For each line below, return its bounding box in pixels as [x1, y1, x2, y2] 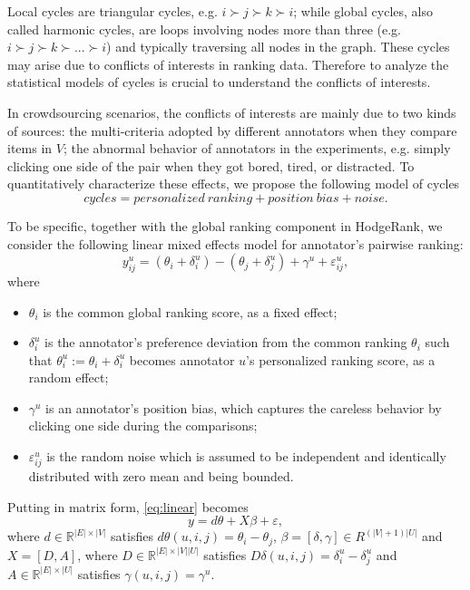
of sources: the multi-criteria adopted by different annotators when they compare [7, 121, 457, 140]
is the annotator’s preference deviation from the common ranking [44, 333, 407, 352]
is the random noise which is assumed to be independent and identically [46, 447, 446, 466]
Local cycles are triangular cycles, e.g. [7, 2, 218, 20]
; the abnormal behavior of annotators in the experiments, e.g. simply [63, 139, 451, 158]
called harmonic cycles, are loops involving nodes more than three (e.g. [7, 19, 401, 38]
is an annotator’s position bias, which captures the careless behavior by [45, 398, 442, 417]
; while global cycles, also [293, 2, 433, 20]
